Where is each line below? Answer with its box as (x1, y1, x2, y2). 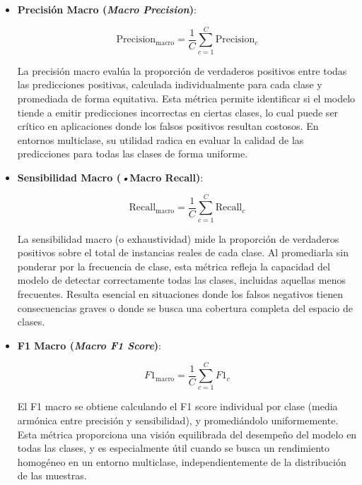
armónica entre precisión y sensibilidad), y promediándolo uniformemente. (17, 413, 339, 428)
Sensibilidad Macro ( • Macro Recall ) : (17, 169, 204, 184)
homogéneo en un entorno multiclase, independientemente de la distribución (17, 454, 346, 469)
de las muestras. (17, 468, 87, 483)
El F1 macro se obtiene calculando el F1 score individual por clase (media (17, 399, 338, 414)
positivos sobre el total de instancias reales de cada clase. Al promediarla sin (17, 245, 349, 260)
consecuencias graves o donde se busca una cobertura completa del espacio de (17, 300, 353, 315)
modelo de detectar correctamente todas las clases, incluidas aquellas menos (17, 273, 346, 287)
